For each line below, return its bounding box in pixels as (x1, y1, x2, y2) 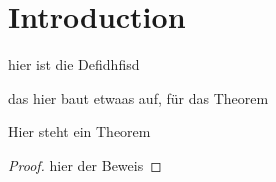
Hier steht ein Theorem (8, 121, 151, 142)
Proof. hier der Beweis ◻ (8, 154, 162, 175)
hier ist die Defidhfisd (8, 54, 140, 75)
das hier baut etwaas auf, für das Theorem (8, 87, 269, 108)
